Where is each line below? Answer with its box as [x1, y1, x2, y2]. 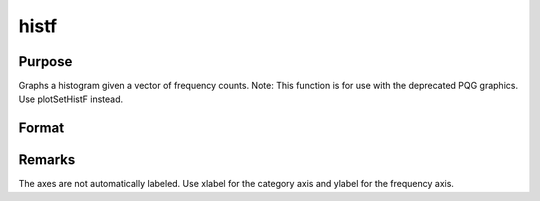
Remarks [18, 151, 76, 169]
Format [18, 120, 65, 137]
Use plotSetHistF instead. [18, 93, 124, 105]
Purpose [18, 53, 73, 70]
